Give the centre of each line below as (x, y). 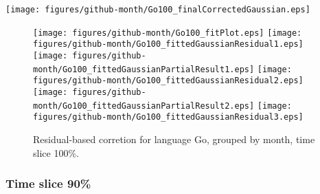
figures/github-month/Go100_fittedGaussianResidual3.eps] (168, 117)
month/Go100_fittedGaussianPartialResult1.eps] (144, 69)
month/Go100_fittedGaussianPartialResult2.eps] (144, 106)
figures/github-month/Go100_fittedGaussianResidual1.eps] (168, 44)
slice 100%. (56, 152)
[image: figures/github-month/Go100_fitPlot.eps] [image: (168, 33)
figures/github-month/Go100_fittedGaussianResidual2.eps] (168, 81)
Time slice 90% (48, 183)
